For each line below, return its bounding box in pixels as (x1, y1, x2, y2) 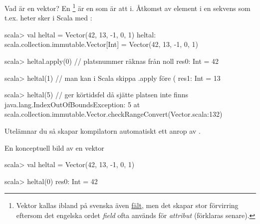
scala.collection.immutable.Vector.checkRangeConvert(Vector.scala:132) (4, 109, 223, 119)
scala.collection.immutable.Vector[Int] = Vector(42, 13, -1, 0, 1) (4, 39, 198, 49)
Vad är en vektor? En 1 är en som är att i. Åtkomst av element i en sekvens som (4, 1, 251, 13)
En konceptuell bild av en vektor (4, 142, 104, 153)
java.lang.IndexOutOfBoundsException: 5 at (4, 99, 140, 109)
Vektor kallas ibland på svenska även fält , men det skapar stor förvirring (16, 200, 239, 211)
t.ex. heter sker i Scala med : (4, 12, 92, 23)
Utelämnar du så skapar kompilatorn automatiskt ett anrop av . (4, 126, 201, 136)
